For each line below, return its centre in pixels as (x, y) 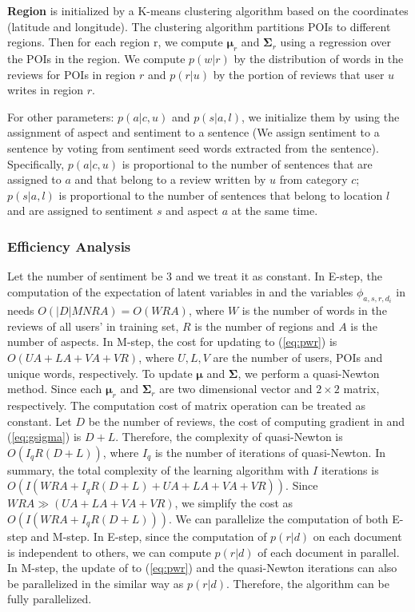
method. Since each (55, 389)
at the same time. (275, 211)
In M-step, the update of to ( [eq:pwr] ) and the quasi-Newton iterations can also (202, 568)
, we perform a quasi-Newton (309, 373)
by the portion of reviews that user (299, 74)
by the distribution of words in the (319, 58)
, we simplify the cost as (234, 503)
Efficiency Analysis (69, 246)
